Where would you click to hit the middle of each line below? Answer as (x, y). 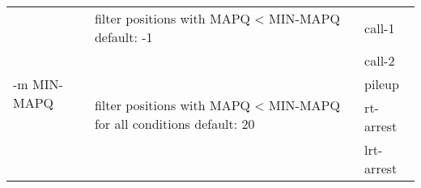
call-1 (380, 28)
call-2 (380, 60)
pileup (382, 84)
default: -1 (123, 37)
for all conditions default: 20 (174, 124)
